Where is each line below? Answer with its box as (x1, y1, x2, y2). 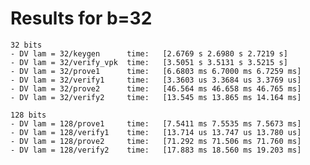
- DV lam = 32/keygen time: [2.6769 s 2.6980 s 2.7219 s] (10, 48, 288, 59)
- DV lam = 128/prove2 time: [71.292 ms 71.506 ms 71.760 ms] (10, 136, 302, 146)
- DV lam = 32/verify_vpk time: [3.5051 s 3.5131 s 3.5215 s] (10, 57, 288, 67)
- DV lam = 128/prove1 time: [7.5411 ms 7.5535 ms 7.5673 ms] (10, 118, 302, 129)
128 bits (10, 110, 47, 120)
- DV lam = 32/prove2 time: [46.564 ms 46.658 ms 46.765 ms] (10, 83, 302, 94)
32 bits (10, 40, 43, 50)
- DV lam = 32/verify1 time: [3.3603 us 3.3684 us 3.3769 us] (10, 75, 302, 85)
